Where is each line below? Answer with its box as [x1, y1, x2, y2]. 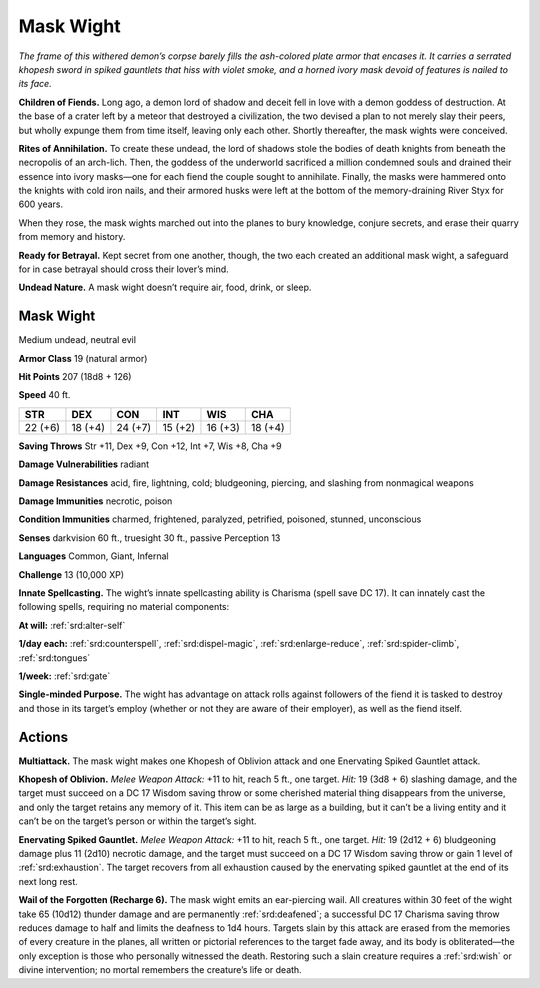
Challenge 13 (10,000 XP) [18, 568, 125, 580]
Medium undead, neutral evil [18, 334, 137, 346]
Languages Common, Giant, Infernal [18, 550, 169, 562]
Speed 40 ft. [18, 389, 71, 401]
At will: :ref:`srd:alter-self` [18, 619, 126, 631]
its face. [18, 78, 52, 90]
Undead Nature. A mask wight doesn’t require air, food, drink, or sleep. [18, 281, 312, 294]
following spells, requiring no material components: [18, 601, 230, 613]
